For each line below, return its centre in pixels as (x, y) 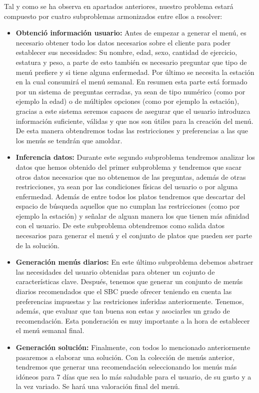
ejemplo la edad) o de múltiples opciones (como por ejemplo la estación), (127, 101)
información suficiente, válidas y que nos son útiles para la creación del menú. (134, 121)
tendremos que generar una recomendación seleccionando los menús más (126, 367)
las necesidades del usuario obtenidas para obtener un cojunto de (115, 271)
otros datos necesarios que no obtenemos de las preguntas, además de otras (131, 177)
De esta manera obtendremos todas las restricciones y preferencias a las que (132, 131)
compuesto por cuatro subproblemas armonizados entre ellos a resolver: (113, 16)
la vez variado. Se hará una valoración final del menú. (98, 386)
